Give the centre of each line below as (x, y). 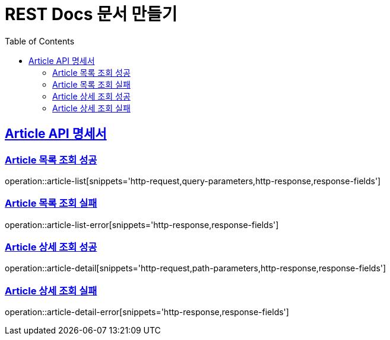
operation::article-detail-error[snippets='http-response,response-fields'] (147, 312)
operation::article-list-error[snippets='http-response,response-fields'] (142, 224)
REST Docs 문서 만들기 (91, 14)
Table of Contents (40, 41)
